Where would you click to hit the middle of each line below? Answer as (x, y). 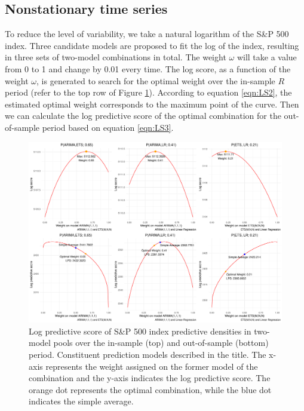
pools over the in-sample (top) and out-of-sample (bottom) (161, 343)
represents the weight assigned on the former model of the (152, 366)
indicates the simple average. (81, 401)
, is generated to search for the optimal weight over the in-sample (156, 80)
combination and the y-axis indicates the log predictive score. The (150, 378)
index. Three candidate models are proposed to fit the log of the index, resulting (152, 45)
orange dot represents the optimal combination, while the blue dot (150, 389)
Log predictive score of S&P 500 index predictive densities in (140, 331)
